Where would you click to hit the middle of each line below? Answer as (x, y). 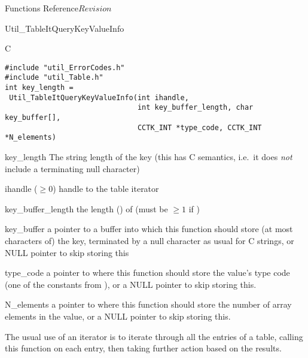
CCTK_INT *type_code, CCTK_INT (199, 127)
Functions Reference (42, 8)
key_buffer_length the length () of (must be (86, 208)
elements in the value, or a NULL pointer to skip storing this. (118, 316)
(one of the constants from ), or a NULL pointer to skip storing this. (131, 284)
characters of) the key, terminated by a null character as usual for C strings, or (150, 240)
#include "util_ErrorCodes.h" (65, 67)
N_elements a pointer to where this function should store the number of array (148, 304)
